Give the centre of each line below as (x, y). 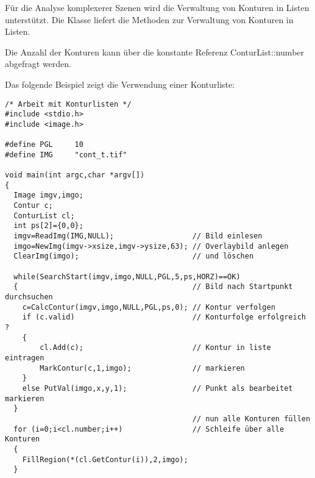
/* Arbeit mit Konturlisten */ (68, 104)
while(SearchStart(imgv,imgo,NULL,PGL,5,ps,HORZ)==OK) (127, 276)
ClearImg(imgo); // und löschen (134, 256)
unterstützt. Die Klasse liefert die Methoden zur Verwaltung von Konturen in (149, 19)
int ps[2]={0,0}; (48, 226)
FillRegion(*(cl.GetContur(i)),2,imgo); (105, 459)
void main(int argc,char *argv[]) (75, 175)
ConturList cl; (44, 216)
